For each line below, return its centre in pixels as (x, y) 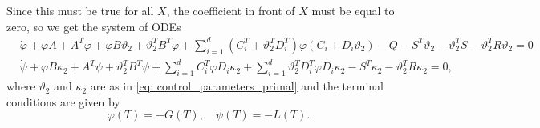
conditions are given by (63, 101)
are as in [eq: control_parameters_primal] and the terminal (237, 86)
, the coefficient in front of (231, 10)
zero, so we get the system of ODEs (94, 26)
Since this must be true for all (80, 10)
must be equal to (353, 10)
